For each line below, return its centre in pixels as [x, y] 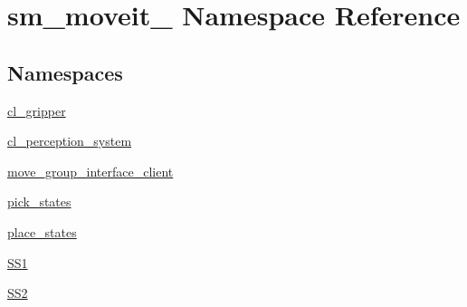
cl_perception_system [70, 141]
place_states [42, 231]
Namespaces [65, 72]
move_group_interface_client [91, 171]
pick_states [39, 201]
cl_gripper [37, 110]
